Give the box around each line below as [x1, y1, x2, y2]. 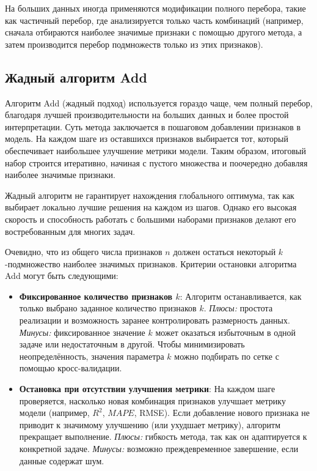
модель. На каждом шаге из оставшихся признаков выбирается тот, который [5, 132, 288, 145]
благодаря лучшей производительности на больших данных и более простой [5, 108, 289, 121]
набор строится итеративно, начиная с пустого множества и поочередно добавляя [5, 156, 308, 169]
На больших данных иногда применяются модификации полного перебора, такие [5, 2, 306, 14]
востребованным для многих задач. [5, 224, 136, 237]
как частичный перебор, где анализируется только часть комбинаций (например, [5, 13, 304, 26]
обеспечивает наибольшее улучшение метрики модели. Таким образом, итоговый [5, 144, 307, 157]
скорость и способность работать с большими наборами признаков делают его [5, 212, 296, 225]
